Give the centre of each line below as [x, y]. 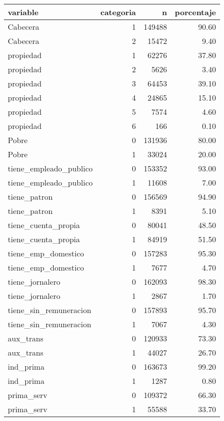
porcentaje [196, 12]
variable [23, 12]
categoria [118, 12]
